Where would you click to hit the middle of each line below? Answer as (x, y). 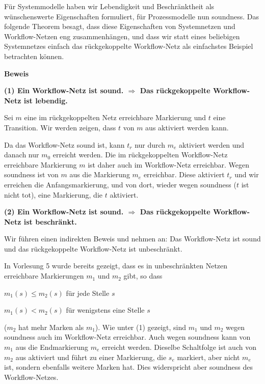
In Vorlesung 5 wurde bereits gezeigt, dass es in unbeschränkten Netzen (116, 266)
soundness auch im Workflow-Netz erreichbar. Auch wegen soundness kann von (127, 337)
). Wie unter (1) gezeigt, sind (141, 327)
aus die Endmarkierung (52, 347)
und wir (247, 174)
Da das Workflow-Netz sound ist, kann (64, 144)
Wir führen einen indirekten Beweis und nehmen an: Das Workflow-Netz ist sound (132, 239)
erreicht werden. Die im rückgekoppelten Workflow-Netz (140, 155)
